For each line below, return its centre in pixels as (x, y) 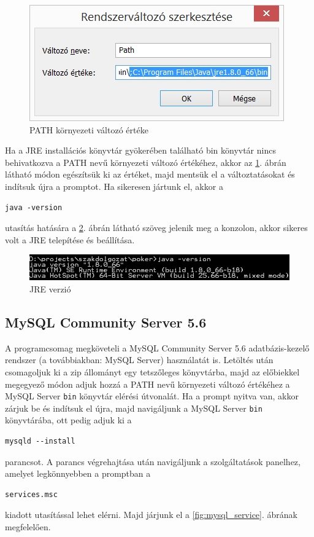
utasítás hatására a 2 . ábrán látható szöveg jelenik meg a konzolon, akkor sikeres (156, 228)
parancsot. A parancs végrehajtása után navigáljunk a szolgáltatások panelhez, (153, 461)
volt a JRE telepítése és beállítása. (70, 239)
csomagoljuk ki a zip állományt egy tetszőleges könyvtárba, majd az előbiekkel (152, 371)
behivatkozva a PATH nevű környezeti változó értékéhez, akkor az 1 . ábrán (146, 162)
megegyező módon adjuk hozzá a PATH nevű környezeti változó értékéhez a (147, 384)
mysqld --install (40, 441)
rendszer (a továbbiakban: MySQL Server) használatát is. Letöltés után (139, 360)
